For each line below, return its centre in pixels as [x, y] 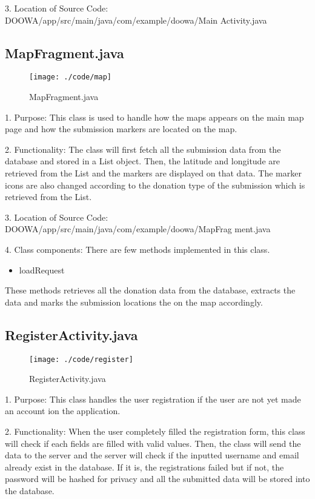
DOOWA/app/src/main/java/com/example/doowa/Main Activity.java [136, 20]
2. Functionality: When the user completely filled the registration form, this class [155, 431]
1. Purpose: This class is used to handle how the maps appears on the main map [154, 117]
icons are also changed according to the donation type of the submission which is [155, 185]
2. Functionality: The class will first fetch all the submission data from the [143, 149]
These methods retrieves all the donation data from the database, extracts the [150, 290]
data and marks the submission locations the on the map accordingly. [134, 302]
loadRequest [42, 270]
